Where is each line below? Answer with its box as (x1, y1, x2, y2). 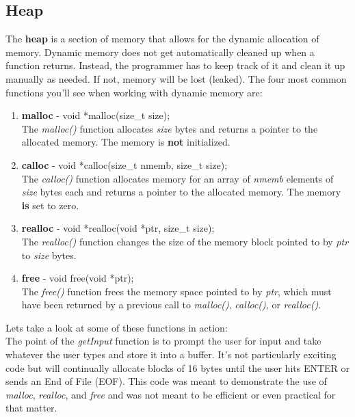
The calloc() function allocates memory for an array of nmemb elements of (21, 171, 334, 185)
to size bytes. (21, 247, 77, 262)
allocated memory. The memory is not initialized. (21, 135, 231, 149)
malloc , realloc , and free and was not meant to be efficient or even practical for (5, 387, 336, 401)
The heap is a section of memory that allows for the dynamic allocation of (5, 31, 319, 46)
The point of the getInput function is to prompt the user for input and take (5, 334, 321, 348)
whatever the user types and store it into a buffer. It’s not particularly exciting (5, 347, 337, 362)
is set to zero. (21, 198, 79, 212)
